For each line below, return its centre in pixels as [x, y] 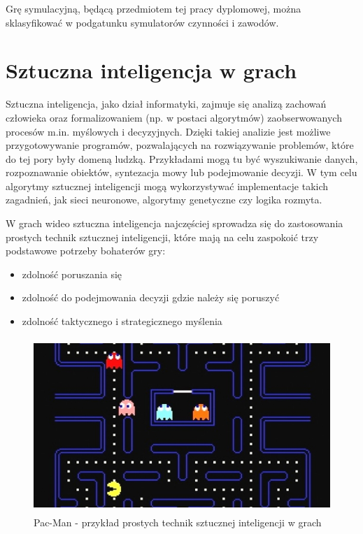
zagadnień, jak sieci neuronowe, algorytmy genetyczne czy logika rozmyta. [164, 200]
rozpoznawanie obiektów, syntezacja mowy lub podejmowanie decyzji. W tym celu [181, 172]
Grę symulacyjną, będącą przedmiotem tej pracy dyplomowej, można [154, 8]
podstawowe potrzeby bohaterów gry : [86, 251]
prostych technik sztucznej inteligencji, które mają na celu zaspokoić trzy [162, 237]
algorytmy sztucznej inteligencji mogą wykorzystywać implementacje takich [167, 186]
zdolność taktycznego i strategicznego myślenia [122, 321]
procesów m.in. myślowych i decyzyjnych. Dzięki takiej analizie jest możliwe [168, 131]
